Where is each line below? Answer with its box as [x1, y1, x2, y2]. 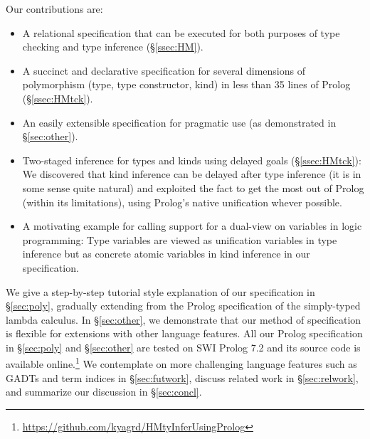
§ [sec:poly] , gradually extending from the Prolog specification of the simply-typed [6, 298, 361, 313]
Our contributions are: [6, 1, 103, 16]
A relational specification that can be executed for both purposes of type [22, 25, 340, 40]
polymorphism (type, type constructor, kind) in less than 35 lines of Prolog [22, 77, 351, 92]
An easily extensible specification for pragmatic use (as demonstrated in [22, 115, 337, 129]
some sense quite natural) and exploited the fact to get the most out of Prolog [22, 180, 364, 195]
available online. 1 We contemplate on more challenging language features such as [6, 354, 357, 371]
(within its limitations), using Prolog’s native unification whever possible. [22, 194, 342, 209]
